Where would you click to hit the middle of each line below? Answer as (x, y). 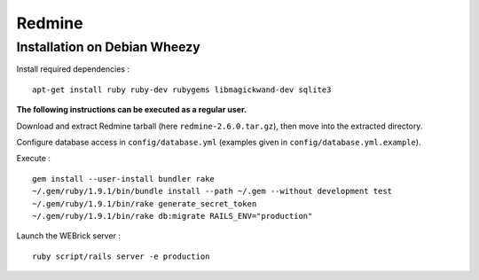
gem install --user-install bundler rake (123, 179)
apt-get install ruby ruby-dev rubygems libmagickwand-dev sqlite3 (182, 89)
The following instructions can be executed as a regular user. (132, 110)
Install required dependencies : (73, 69)
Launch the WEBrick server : (69, 236)
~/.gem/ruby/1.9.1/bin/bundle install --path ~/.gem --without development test (212, 191)
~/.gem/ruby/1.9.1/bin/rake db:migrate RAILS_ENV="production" (173, 216)
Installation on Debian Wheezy (109, 47)
